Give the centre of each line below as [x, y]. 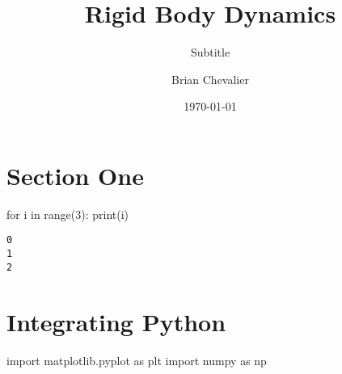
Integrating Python [116, 321]
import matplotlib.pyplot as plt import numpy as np [137, 360]
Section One [75, 175]
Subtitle [210, 52]
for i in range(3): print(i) [68, 214]
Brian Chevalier [210, 79]
